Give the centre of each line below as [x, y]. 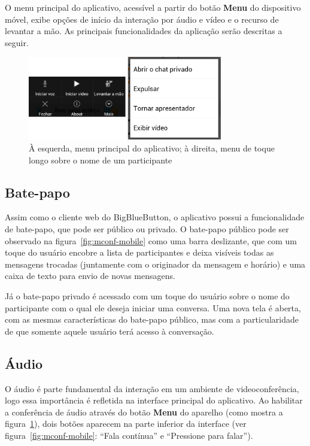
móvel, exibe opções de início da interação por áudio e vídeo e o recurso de [142, 19]
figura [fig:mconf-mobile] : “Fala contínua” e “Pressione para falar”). [129, 435]
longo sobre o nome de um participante [101, 160]
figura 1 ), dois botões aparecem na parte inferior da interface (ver [126, 424]
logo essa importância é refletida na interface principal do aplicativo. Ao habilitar [154, 400]
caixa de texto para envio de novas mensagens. [90, 276]
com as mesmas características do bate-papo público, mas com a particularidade [152, 319]
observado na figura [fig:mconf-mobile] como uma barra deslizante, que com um [151, 240]
